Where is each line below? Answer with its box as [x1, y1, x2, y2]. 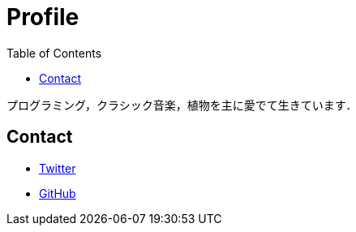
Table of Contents [6, 45, 102, 60]
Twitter [39, 161, 76, 175]
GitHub [39, 186, 76, 200]
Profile [6, 3, 79, 31]
